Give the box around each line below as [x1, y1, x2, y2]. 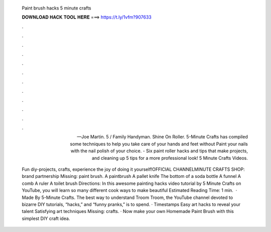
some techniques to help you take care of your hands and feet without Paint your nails [70, 141, 248, 147]
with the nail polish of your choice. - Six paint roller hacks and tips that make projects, [70, 148, 248, 154]
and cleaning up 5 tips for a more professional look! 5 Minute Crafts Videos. [91, 155, 248, 161]
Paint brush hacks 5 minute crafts [22, 5, 91, 11]
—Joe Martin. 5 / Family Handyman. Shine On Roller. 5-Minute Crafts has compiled [77, 134, 248, 140]
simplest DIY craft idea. [22, 215, 70, 221]
